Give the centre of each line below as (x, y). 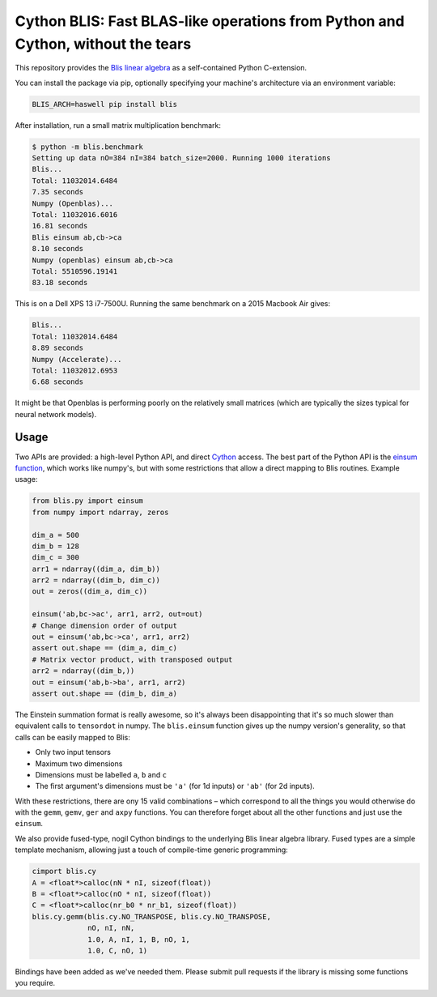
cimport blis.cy (64, 871)
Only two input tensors (73, 752)
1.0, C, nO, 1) (118, 950)
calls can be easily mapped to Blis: (73, 737)
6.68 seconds (58, 382)
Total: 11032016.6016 (75, 215)
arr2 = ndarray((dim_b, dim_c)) (96, 580)
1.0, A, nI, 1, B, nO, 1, (139, 939)
